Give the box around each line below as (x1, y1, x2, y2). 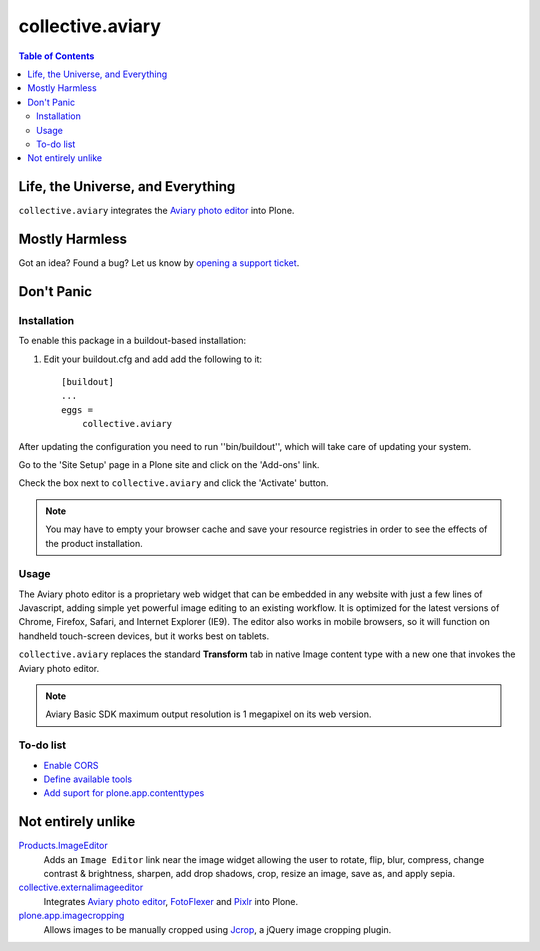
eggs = (61, 404, 94, 415)
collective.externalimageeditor (18, 881, 144, 894)
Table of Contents (18, 50, 95, 62)
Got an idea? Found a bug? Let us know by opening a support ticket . (18, 257, 300, 269)
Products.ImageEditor (18, 840, 109, 852)
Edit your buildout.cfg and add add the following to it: (43, 353, 263, 365)
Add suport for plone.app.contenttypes (43, 787, 205, 799)
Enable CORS (43, 759, 99, 771)
